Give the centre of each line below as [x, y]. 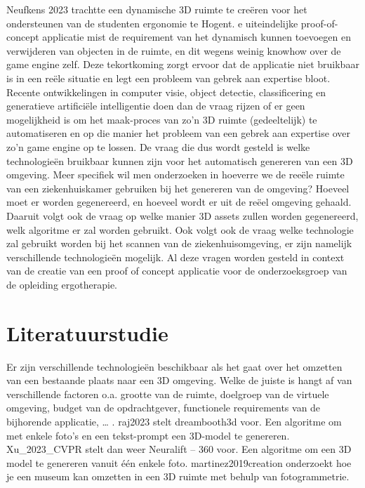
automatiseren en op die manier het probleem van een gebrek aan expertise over [178, 133]
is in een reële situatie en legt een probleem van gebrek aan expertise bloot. [168, 78]
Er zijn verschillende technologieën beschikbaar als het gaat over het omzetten [174, 366]
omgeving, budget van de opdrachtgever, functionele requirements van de [164, 408]
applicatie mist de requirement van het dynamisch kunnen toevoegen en [197, 37]
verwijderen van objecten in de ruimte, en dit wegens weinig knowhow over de [174, 50]
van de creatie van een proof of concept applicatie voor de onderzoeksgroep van [177, 271]
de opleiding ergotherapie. [62, 284]
